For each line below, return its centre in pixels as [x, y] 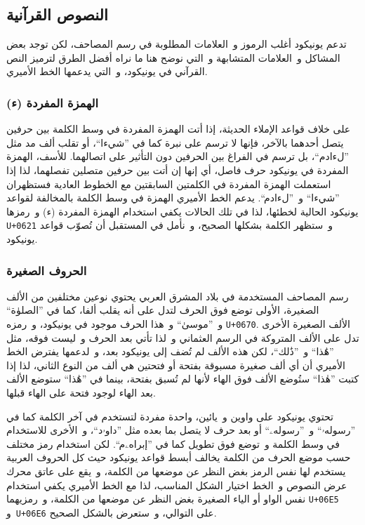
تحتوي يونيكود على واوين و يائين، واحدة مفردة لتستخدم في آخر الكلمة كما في [170, 416]
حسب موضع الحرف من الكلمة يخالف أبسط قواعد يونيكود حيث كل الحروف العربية [179, 457]
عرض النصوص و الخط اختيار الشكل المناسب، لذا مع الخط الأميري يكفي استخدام [177, 485]
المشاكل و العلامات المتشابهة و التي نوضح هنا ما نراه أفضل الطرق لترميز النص [173, 57]
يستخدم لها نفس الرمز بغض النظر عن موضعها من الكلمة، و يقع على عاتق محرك [176, 471]
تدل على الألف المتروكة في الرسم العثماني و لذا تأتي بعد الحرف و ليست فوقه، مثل [183, 337]
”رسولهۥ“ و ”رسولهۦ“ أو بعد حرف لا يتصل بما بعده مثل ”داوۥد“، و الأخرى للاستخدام [181, 430]
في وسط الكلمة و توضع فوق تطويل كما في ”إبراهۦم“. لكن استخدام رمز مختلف [173, 443]
